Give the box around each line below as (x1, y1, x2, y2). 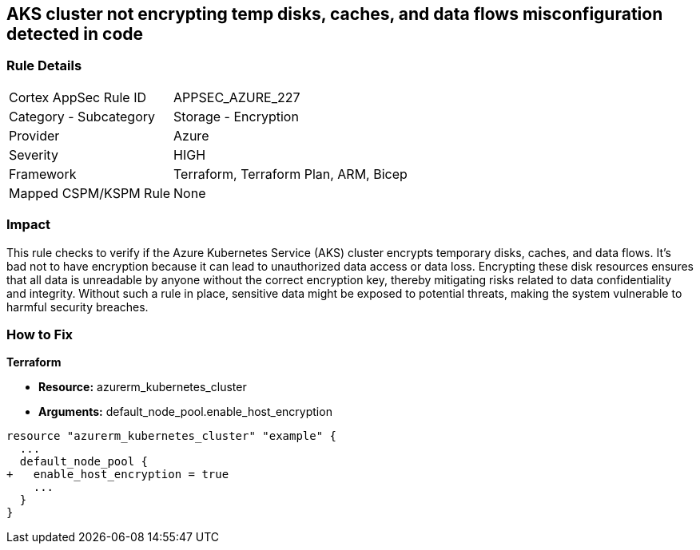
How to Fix (6, 326, 74, 342)
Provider (9, 127, 60, 144)
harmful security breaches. (6, 299, 149, 314)
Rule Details (6, 57, 82, 74)
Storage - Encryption (173, 108, 299, 125)
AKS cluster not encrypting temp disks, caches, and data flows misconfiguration (6, 4, 663, 24)
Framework (9, 165, 77, 182)
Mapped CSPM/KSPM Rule (9, 184, 171, 201)
